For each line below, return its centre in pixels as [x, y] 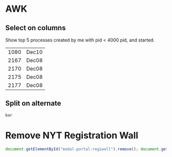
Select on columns [36, 28]
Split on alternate [33, 104]
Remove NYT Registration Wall [72, 136]
